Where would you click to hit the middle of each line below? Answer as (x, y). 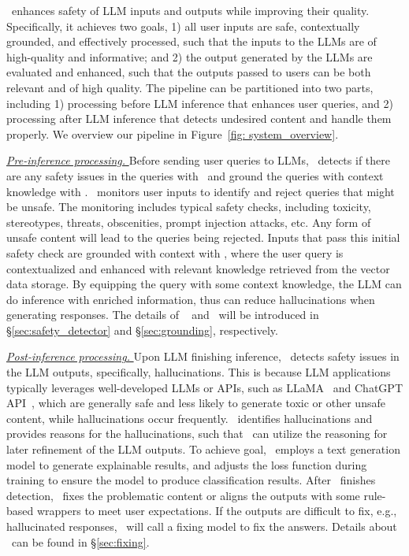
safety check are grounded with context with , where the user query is (175, 252)
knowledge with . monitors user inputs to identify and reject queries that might (201, 191)
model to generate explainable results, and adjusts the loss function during (187, 464)
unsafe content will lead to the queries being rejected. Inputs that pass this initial (203, 237)
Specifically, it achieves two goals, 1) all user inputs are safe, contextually (183, 26)
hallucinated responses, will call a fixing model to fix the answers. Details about (202, 526)
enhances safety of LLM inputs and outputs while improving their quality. (190, 10)
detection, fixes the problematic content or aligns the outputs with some (183, 495)
